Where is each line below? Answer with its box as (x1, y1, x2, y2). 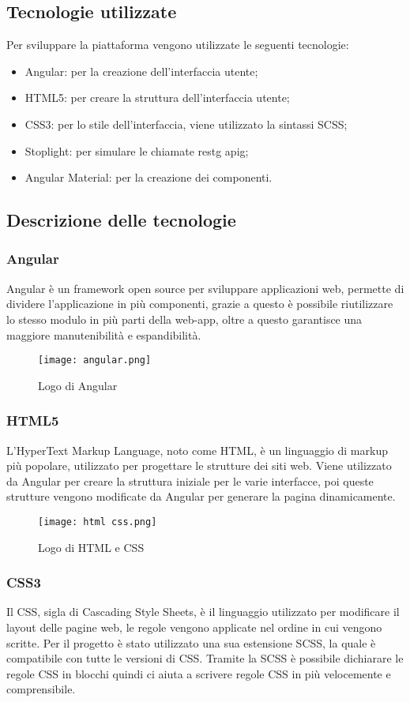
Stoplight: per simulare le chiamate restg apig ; (24, 142, 249, 159)
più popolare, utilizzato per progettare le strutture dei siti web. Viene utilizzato (6, 457, 392, 474)
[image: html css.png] (38, 516, 157, 527)
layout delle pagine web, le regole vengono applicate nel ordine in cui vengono (6, 619, 382, 636)
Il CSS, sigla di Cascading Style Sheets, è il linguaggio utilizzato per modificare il (6, 603, 400, 620)
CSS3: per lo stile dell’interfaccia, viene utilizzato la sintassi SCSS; (24, 115, 348, 132)
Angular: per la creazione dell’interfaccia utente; (24, 62, 258, 79)
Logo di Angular (38, 377, 118, 393)
